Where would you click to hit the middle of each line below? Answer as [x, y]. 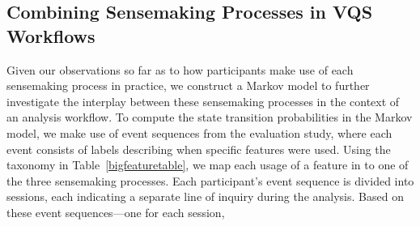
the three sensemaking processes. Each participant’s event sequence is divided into [210, 180]
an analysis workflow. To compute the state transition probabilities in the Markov [210, 117]
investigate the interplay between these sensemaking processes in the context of [203, 101]
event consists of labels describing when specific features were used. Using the [199, 149]
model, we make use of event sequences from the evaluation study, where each [199, 132]
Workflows [51, 35]
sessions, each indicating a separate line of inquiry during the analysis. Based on [205, 196]
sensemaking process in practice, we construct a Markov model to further [188, 85]
